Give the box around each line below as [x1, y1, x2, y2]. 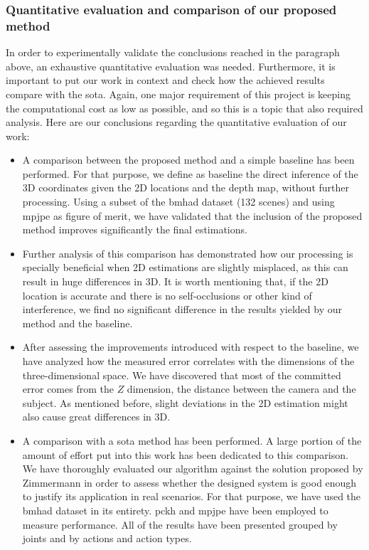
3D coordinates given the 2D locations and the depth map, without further [22, 180, 349, 195]
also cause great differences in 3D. [22, 409, 171, 424]
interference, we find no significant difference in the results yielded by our [22, 302, 342, 317]
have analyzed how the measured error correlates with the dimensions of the [22, 354, 355, 369]
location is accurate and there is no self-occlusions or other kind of [22, 287, 312, 302]
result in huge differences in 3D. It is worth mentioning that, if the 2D [22, 274, 328, 289]
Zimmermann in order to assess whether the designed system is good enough [22, 475, 357, 490]
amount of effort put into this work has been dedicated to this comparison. [22, 447, 348, 462]
